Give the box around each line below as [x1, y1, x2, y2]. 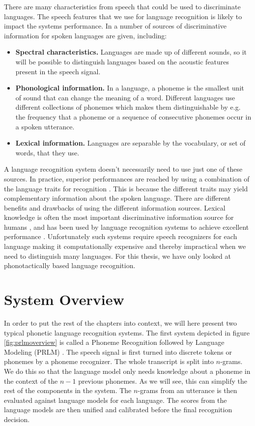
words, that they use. [15, 147, 80, 157]
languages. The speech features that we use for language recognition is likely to [4, 11, 242, 21]
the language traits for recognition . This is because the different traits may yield [4, 183, 248, 193]
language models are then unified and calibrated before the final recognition [4, 404, 232, 415]
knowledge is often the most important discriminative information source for [4, 212, 234, 222]
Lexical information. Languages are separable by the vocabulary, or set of [15, 138, 246, 148]
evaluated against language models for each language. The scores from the [4, 395, 227, 405]
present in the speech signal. [15, 66, 101, 76]
